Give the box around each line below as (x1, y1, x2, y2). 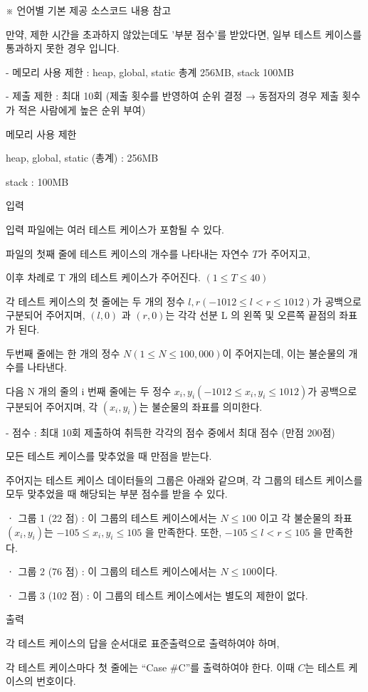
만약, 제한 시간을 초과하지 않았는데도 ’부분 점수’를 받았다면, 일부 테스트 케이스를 (6, 26, 362, 41)
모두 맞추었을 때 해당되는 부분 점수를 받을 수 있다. (6, 486, 228, 501)
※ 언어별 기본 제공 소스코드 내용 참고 (6, 3, 172, 17)
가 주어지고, (258, 246, 310, 261)
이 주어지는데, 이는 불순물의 (222, 345, 345, 360)
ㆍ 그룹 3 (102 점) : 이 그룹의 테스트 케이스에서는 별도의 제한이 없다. (6, 587, 308, 602)
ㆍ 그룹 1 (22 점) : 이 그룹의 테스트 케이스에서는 (6, 510, 217, 525)
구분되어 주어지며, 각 (6, 399, 98, 414)
